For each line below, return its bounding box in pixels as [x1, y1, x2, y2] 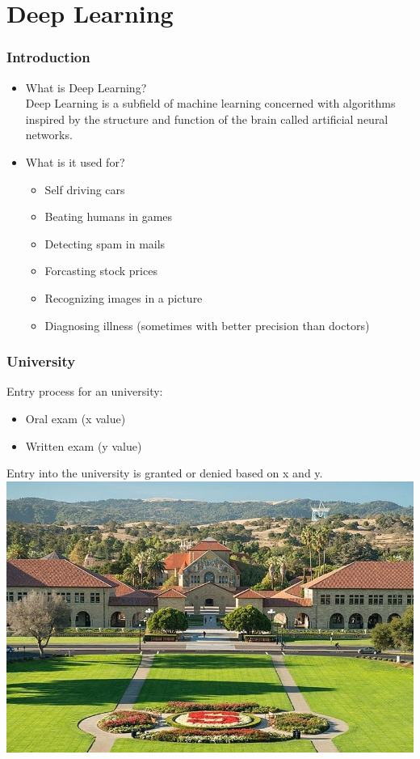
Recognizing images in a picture [44, 289, 203, 306]
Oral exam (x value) [25, 409, 126, 426]
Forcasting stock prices [44, 262, 157, 279]
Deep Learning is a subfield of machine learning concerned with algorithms [25, 95, 396, 112]
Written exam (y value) [25, 437, 142, 454]
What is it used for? [25, 153, 125, 170]
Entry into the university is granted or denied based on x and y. [6, 464, 323, 481]
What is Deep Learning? [25, 78, 147, 95]
